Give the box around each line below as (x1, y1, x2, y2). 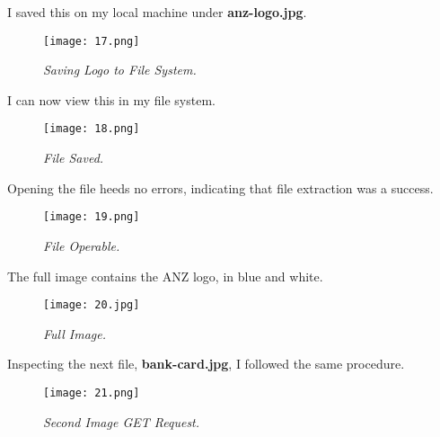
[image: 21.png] (43, 386, 140, 399)
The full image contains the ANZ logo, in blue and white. (7, 266, 323, 285)
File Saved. (43, 148, 104, 167)
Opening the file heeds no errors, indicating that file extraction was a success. (7, 178, 434, 197)
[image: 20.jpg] (43, 299, 140, 312)
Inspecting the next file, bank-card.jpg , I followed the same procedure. (7, 354, 405, 373)
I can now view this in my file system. (7, 90, 216, 109)
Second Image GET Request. (43, 412, 200, 431)
